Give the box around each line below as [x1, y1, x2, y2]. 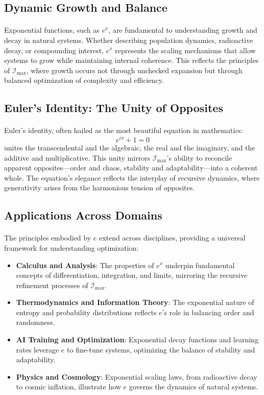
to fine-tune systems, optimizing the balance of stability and [67, 344, 255, 355]
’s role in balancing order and [162, 306, 254, 317]
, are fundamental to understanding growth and [108, 25, 257, 35]
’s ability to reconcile [166, 152, 232, 163]
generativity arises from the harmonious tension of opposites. [4, 182, 195, 193]
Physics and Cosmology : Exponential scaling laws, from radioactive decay [16, 371, 257, 382]
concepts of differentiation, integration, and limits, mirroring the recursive [16, 270, 248, 280]
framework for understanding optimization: [4, 242, 139, 253]
